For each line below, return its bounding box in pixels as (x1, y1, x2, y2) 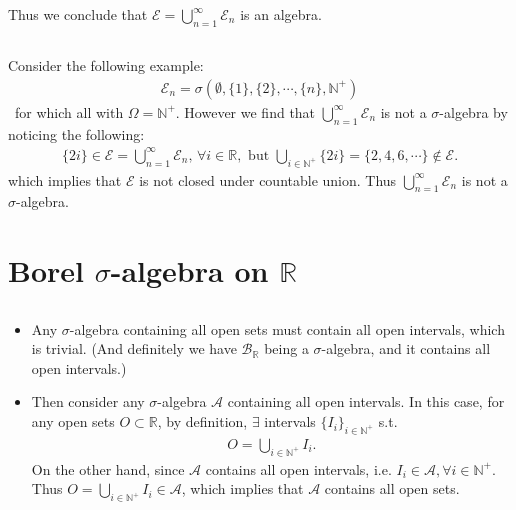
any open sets (31, 411, 115, 432)
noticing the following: (8, 123, 145, 144)
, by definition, (157, 411, 248, 432)
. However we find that (175, 101, 316, 122)
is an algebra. (240, 4, 322, 24)
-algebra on (110, 250, 269, 291)
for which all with (14, 101, 124, 122)
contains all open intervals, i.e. (205, 458, 392, 479)
